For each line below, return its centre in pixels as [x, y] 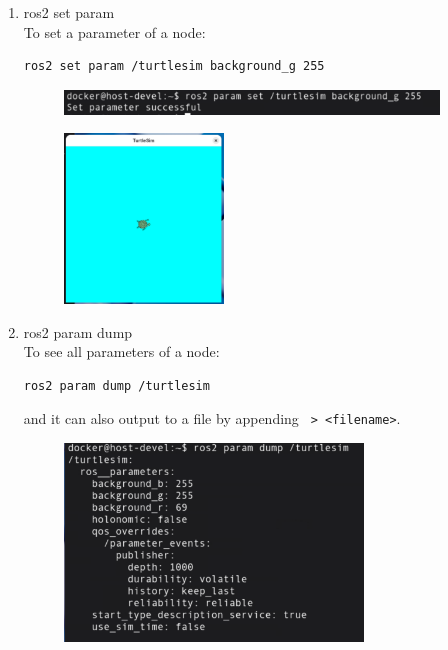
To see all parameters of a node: [121, 351]
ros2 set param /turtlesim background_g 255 [174, 66]
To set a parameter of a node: [114, 31]
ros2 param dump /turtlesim [116, 385]
